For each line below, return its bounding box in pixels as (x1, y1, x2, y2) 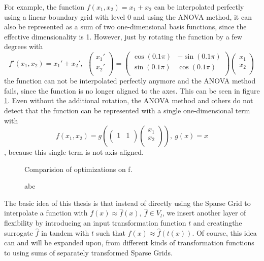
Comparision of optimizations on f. (24, 163, 133, 174)
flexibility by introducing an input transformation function (4, 217, 186, 228)
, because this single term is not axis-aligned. (4, 147, 144, 157)
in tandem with (41, 227, 89, 238)
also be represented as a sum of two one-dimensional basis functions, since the (4, 21, 247, 32)
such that (96, 227, 125, 238)
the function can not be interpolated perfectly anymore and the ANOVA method (4, 75, 256, 86)
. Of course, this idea (192, 227, 257, 238)
